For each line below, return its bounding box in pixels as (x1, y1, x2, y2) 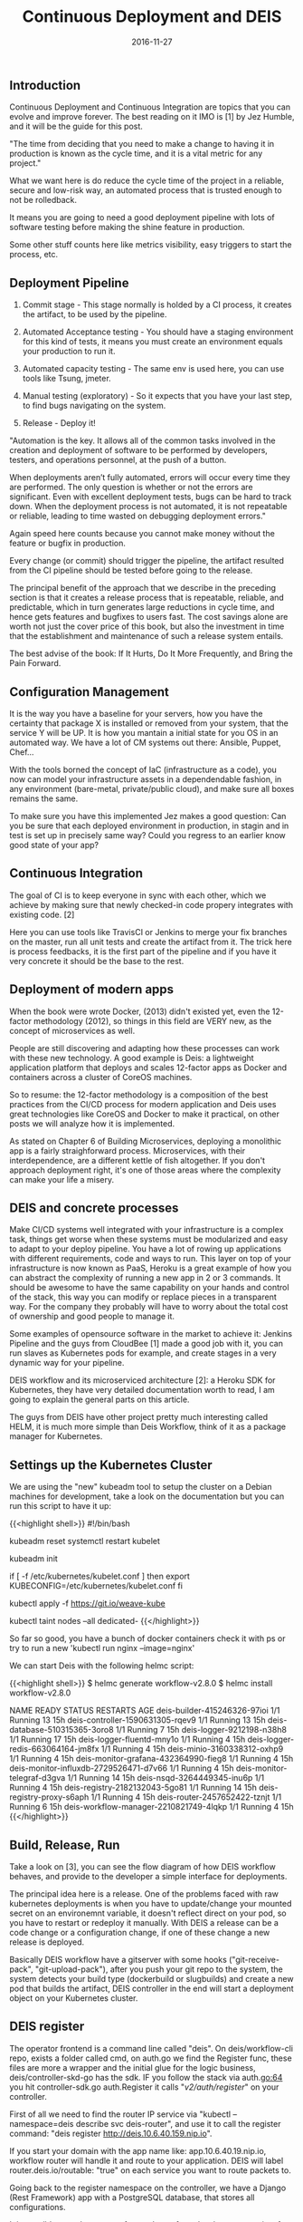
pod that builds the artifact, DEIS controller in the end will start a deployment (9, 1983, 294, 1995)
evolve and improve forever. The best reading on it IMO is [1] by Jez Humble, (9, 111, 295, 122)
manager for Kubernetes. (9, 1431, 103, 1442)
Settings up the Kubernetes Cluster (9, 1457, 213, 1473)
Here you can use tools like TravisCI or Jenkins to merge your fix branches (9, 926, 288, 937)
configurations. (9, 2201, 66, 2212)
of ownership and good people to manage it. (9, 1311, 175, 1322)
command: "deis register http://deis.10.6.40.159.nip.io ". (9, 2128, 213, 2139)
